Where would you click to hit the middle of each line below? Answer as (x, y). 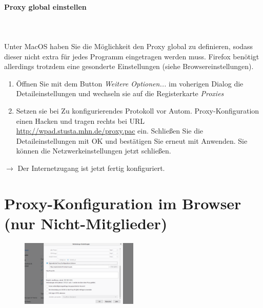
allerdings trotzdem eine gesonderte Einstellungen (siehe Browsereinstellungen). (129, 66)
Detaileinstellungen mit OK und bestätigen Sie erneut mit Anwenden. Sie (132, 140)
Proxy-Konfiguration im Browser (123, 203)
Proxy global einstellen (45, 6)
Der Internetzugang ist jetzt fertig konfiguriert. (91, 168)
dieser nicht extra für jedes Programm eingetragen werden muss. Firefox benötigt (132, 56)
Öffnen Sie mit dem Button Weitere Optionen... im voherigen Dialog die (130, 83)
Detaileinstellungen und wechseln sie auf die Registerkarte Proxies (120, 93)
